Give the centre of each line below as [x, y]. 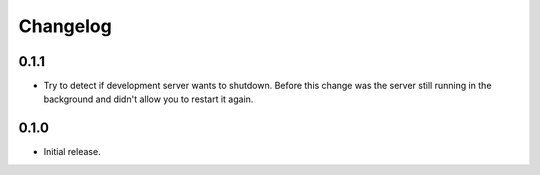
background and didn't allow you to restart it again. [148, 99]
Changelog [65, 26]
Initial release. [72, 152]
